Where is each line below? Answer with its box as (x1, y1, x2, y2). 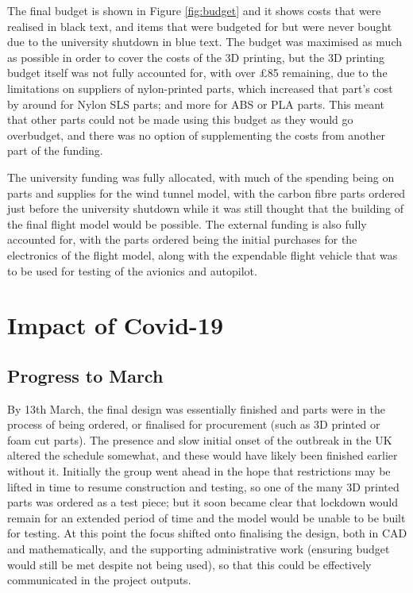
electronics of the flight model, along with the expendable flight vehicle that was (7, 246, 398, 263)
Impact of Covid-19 (7, 309, 223, 341)
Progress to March (7, 363, 164, 387)
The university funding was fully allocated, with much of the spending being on (7, 168, 395, 185)
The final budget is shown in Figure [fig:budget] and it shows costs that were (7, 2, 381, 18)
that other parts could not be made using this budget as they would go (7, 111, 353, 128)
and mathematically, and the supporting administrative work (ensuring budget (7, 541, 390, 557)
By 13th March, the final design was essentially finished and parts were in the (7, 400, 385, 417)
